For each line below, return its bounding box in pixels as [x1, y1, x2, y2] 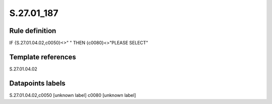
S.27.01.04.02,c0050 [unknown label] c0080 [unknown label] [9, 92, 136, 98]
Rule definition [9, 26, 56, 35]
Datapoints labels [9, 79, 65, 87]
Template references [9, 52, 77, 61]
